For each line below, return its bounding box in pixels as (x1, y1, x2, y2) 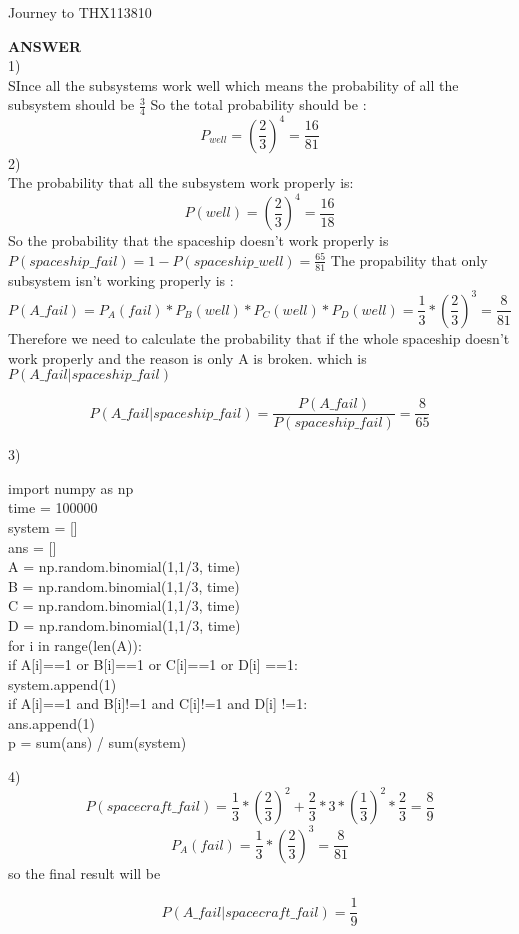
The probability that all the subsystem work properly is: (8, 172, 354, 193)
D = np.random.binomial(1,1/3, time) (8, 614, 241, 635)
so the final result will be (8, 862, 161, 883)
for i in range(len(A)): (8, 634, 142, 655)
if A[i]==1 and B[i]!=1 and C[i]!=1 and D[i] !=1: (8, 693, 308, 714)
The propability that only (330, 249, 488, 270)
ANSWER (8, 35, 82, 56)
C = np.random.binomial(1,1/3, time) (8, 595, 240, 616)
